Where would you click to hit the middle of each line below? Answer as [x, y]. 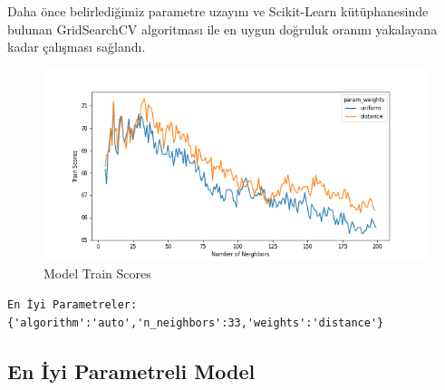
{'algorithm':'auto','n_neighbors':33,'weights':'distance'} [196, 322]
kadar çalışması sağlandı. [77, 47]
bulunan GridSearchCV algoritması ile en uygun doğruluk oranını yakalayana [222, 29]
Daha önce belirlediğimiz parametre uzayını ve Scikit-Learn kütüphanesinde [218, 11]
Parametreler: [95, 304]
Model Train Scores [97, 273]
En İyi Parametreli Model [131, 370]
